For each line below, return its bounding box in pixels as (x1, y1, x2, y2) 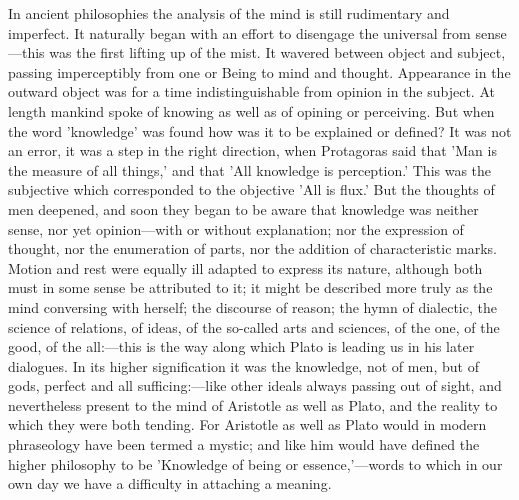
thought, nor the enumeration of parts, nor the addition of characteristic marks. (8, 238, 497, 259)
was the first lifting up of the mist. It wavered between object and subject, (49, 42, 506, 63)
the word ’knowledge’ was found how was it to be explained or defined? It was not (8, 120, 512, 141)
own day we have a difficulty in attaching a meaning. (8, 473, 332, 494)
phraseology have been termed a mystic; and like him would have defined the (8, 434, 480, 455)
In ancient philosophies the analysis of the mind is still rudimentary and (8, 3, 450, 23)
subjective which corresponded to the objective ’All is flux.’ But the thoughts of (8, 179, 495, 200)
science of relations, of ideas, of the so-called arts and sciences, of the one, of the (8, 316, 500, 337)
